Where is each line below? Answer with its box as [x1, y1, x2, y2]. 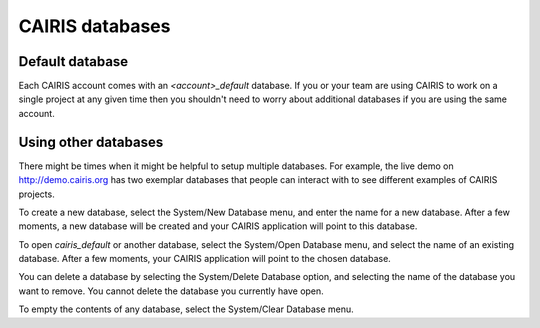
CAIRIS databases [18, 15, 171, 37]
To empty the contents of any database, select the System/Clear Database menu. [18, 303, 354, 315]
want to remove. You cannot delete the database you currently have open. [18, 285, 324, 297]
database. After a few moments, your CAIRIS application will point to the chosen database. [18, 253, 392, 265]
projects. [18, 188, 55, 200]
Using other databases [18, 133, 164, 150]
